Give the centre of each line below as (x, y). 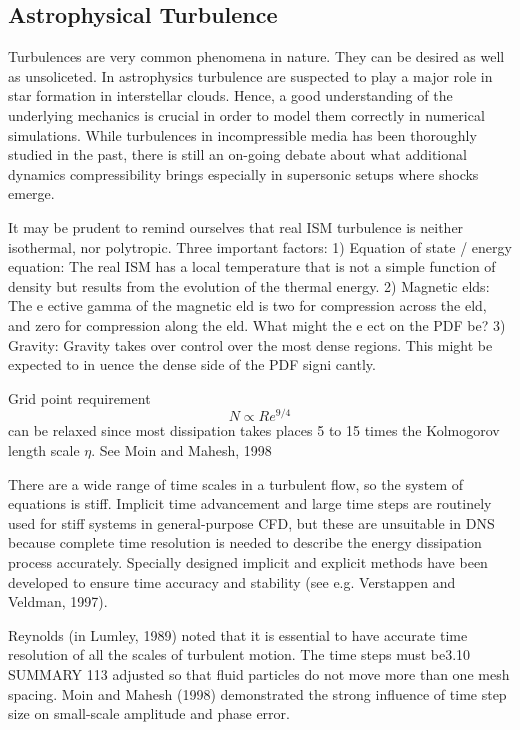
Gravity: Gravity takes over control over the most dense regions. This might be (250, 344)
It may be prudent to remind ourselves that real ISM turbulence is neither (236, 226)
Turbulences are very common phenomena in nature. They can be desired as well (256, 56)
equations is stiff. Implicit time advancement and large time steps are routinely (250, 503)
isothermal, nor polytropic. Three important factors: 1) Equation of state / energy (260, 246)
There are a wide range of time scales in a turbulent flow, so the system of (236, 483)
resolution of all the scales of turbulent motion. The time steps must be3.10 (239, 654)
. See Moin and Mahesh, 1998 (181, 449)
